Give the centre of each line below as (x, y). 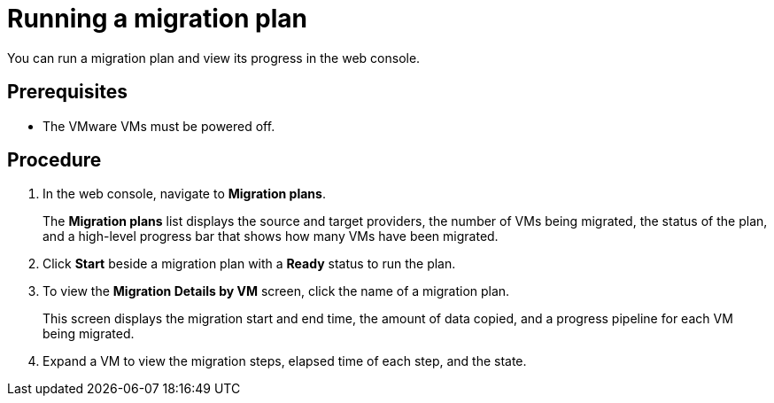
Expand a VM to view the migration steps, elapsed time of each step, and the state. (285, 361)
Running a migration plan (158, 19)
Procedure (54, 160)
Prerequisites (67, 92)
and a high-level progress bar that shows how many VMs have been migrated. (271, 236)
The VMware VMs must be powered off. (159, 126)
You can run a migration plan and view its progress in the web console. (214, 58)
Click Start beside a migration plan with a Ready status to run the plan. (249, 264)
